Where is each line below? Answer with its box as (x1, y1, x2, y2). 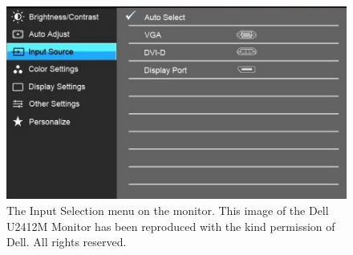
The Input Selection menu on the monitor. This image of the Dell (6, 201, 329, 218)
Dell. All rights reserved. (6, 233, 127, 250)
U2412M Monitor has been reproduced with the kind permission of (6, 217, 335, 234)
